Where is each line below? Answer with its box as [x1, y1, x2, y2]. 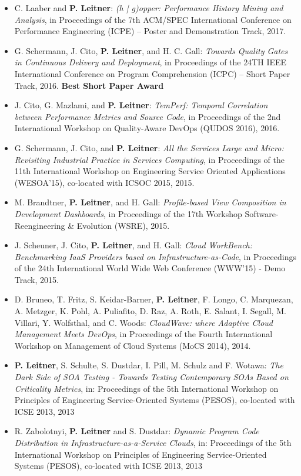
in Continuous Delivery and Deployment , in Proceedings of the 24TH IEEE [14, 56, 287, 68]
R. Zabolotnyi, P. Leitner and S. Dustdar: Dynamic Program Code [14, 425, 259, 437]
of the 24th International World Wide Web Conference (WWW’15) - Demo [14, 262, 286, 274]
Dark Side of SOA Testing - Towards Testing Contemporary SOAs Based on [14, 371, 289, 383]
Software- [245, 207, 279, 219]
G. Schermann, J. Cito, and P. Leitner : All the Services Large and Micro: [14, 141, 284, 154]
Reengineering [14, 219, 65, 231]
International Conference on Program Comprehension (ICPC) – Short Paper [14, 67, 290, 79]
